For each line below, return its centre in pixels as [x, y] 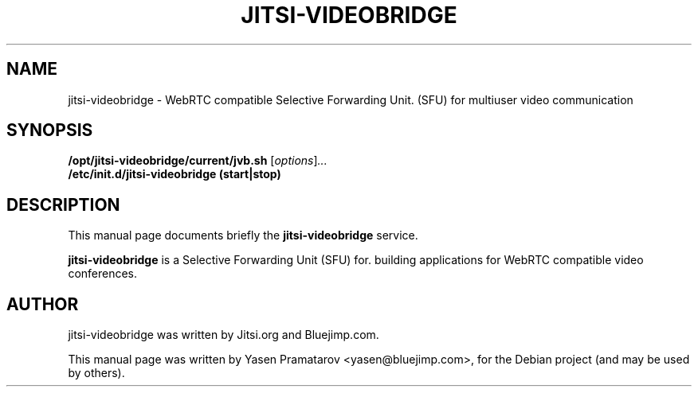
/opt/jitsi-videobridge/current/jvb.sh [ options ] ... [198, 161]
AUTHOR [43, 304]
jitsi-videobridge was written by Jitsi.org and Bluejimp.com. [224, 335]
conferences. [103, 274]
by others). [96, 373]
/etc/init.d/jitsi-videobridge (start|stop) [174, 174]
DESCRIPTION [63, 204]
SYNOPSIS [50, 130]
